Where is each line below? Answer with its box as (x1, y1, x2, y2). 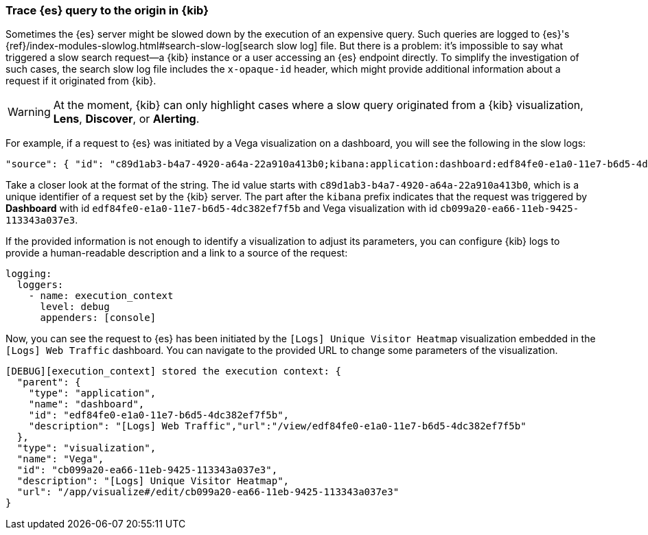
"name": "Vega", (16, 453, 104, 465)
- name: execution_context (28, 290, 174, 302)
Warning (8, 105, 51, 119)
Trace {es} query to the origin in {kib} (5, 3, 209, 17)
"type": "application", (28, 388, 157, 399)
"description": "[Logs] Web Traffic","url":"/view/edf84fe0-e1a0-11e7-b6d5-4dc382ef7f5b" (28, 420, 526, 432)
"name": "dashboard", (28, 399, 145, 410)
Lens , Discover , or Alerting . (53, 112, 200, 126)
